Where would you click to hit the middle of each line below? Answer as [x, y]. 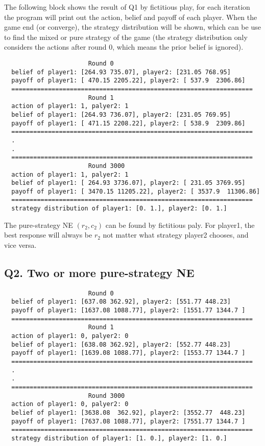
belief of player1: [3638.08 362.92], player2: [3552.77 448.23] [128, 412]
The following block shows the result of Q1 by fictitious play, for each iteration [127, 7]
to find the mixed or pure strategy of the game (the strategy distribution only [126, 37]
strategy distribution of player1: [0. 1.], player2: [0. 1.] [119, 209]
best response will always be [48, 235]
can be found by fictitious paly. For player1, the [180, 225]
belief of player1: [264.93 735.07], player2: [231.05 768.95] [121, 72]
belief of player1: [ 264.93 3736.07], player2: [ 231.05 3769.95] [128, 183]
